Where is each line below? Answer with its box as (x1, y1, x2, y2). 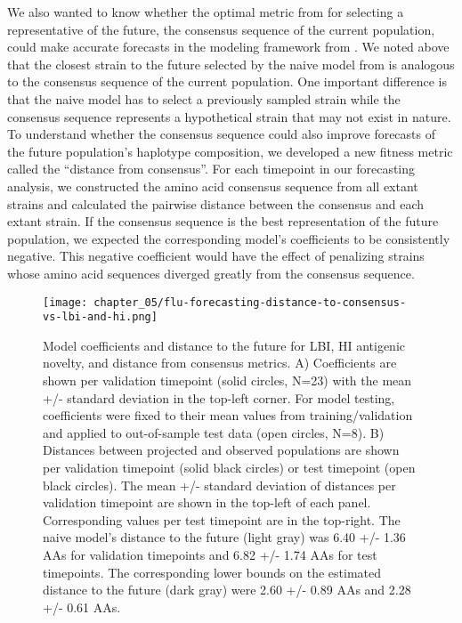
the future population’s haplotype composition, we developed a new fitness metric (7, 142, 453, 160)
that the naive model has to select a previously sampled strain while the (7, 89, 401, 108)
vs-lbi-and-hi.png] (43, 311, 158, 324)
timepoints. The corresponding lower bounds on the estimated (43, 562, 381, 581)
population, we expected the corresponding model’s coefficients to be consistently (7, 229, 450, 247)
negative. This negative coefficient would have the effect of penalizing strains (7, 247, 425, 265)
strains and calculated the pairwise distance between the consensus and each (7, 194, 425, 213)
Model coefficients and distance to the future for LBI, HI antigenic (43, 336, 405, 354)
